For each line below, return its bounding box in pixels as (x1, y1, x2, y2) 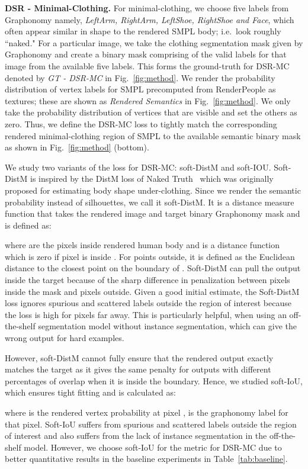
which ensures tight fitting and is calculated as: (5, 386, 176, 399)
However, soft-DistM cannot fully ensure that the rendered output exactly (5, 351, 274, 364)
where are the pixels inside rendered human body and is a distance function (5, 239, 280, 251)
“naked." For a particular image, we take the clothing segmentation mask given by (5, 36, 303, 49)
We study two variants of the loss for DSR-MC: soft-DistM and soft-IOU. (5, 160, 271, 173)
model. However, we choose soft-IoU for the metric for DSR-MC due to (24, 441, 282, 453)
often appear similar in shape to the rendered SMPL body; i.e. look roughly (5, 25, 281, 37)
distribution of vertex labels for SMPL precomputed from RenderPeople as (5, 83, 276, 95)
